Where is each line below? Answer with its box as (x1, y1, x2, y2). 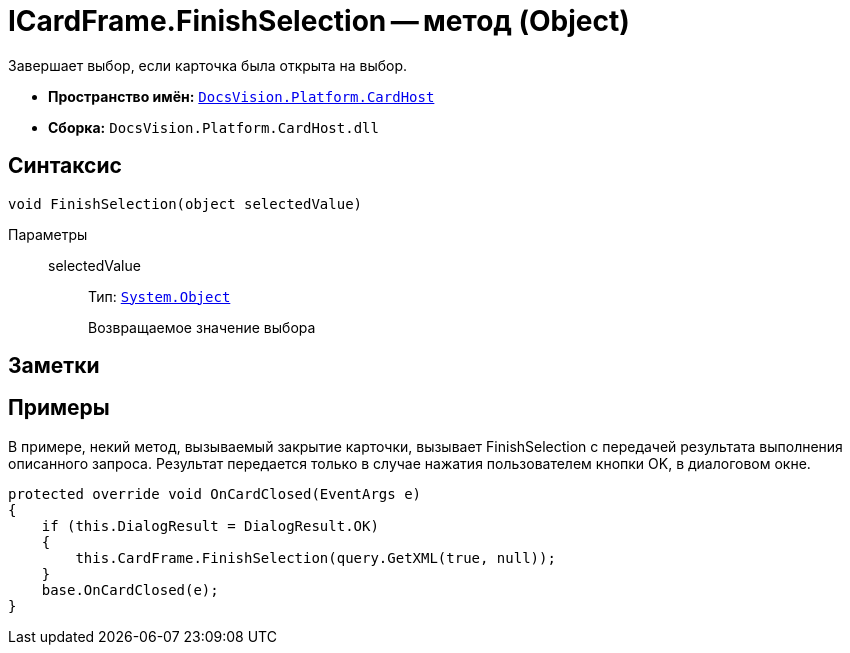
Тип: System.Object (88, 287, 231, 305)
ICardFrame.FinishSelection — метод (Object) (8, 4, 630, 38)
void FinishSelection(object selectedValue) (8, 195, 363, 212)
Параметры (8, 225, 88, 243)
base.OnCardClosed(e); (41, 581, 219, 598)
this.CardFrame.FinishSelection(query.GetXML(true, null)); (75, 549, 556, 566)
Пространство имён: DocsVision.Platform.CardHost (48, 87, 435, 105)
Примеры (8, 395, 110, 421)
